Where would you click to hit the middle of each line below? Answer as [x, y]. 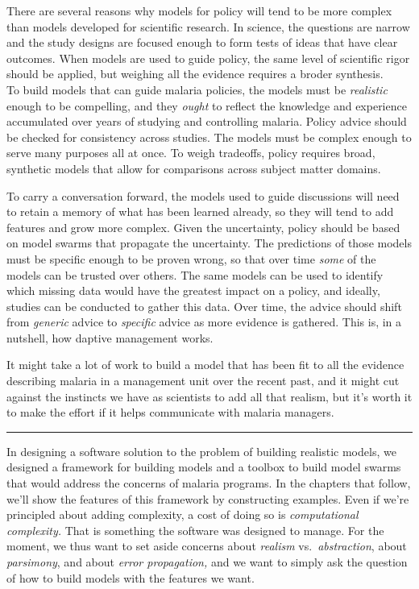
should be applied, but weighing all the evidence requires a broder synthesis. [195, 74]
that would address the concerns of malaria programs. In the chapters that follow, [209, 483]
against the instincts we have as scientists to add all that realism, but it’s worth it [209, 396]
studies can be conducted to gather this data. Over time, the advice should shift [204, 306]
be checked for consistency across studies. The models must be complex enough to [209, 137]
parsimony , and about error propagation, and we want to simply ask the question [207, 562]
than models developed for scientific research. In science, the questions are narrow [208, 26]
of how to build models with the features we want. [131, 577]
